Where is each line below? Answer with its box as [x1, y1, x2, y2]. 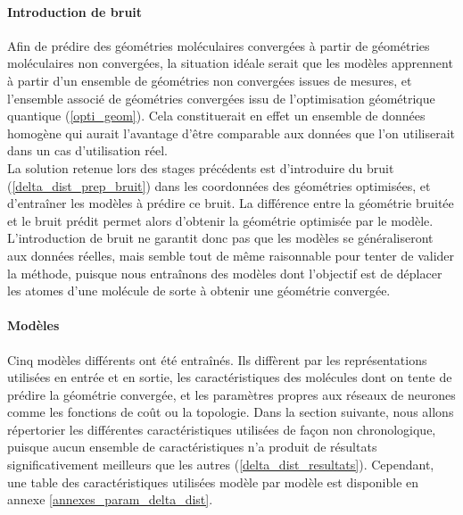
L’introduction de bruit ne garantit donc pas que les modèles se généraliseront [7, 228, 434, 247]
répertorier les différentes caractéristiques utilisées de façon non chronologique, [7, 419, 436, 438]
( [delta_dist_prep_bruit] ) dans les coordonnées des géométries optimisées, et [7, 176, 431, 195]
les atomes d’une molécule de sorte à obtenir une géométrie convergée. [7, 281, 391, 300]
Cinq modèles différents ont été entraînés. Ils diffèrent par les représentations [7, 350, 427, 369]
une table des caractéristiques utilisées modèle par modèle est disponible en [7, 472, 419, 491]
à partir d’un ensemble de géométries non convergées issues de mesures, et [7, 71, 412, 89]
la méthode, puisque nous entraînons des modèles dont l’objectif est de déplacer [7, 263, 442, 282]
